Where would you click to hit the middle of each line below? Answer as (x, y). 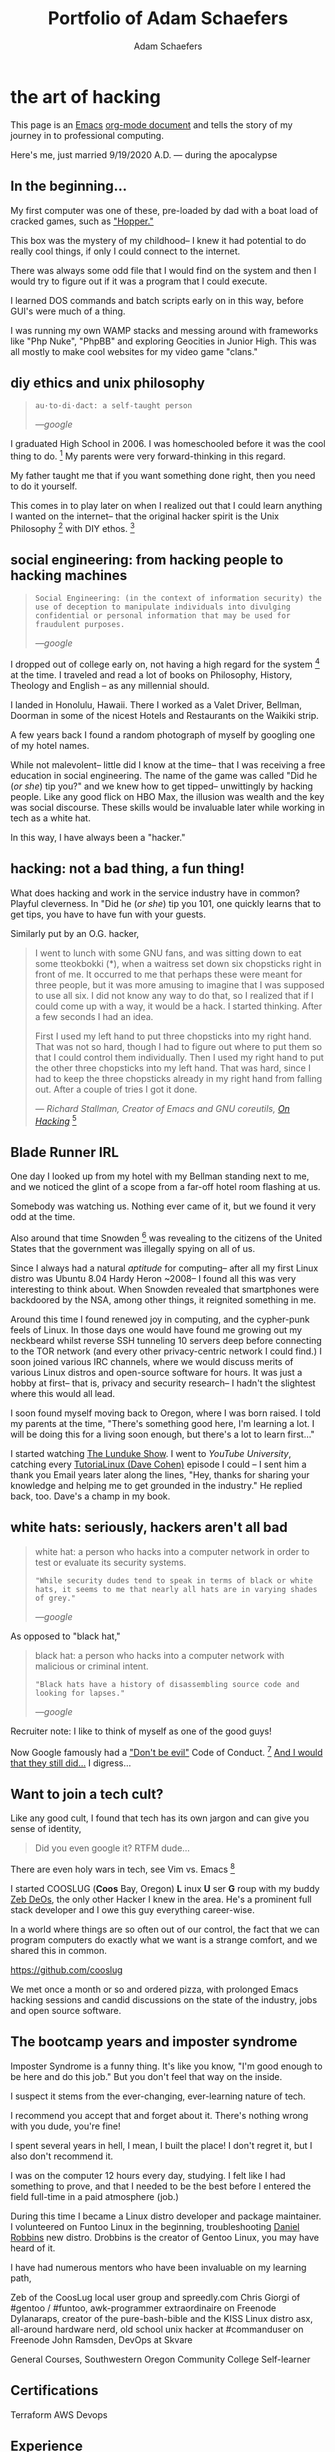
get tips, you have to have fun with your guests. (108, 914)
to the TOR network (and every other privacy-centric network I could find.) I (166, 1351)
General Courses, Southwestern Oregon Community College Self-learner (160, 2359)
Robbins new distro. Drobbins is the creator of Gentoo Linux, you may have (165, 2237)
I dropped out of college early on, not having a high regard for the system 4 (165, 664)
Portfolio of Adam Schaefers (168, 18)
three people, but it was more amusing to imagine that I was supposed (179, 984)
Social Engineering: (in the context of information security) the (178, 598)
